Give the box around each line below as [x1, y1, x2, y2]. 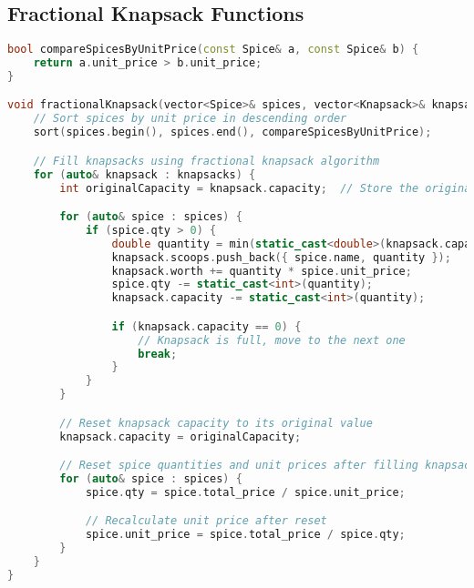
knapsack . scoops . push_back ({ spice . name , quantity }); [111, 250, 451, 264]
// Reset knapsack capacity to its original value [59, 416, 373, 430]
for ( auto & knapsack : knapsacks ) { [33, 167, 256, 181]
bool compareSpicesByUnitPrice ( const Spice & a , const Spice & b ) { [7, 43, 419, 56]
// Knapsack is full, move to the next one [138, 333, 406, 347]
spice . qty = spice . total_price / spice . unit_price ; [85, 485, 406, 499]
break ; [138, 347, 178, 360]
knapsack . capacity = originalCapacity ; [59, 430, 302, 443]
